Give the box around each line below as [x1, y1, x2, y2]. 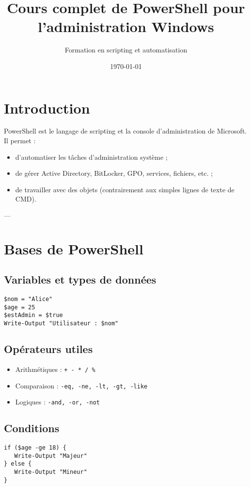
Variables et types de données [4, 272, 156, 287]
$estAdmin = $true [4, 312, 63, 319]
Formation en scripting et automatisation [64, 45, 187, 55]
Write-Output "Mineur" [14, 469, 87, 476]
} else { [4, 460, 32, 468]
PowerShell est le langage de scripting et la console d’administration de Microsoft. [4, 126, 247, 136]
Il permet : [4, 135, 36, 146]
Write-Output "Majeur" [14, 452, 87, 459]
